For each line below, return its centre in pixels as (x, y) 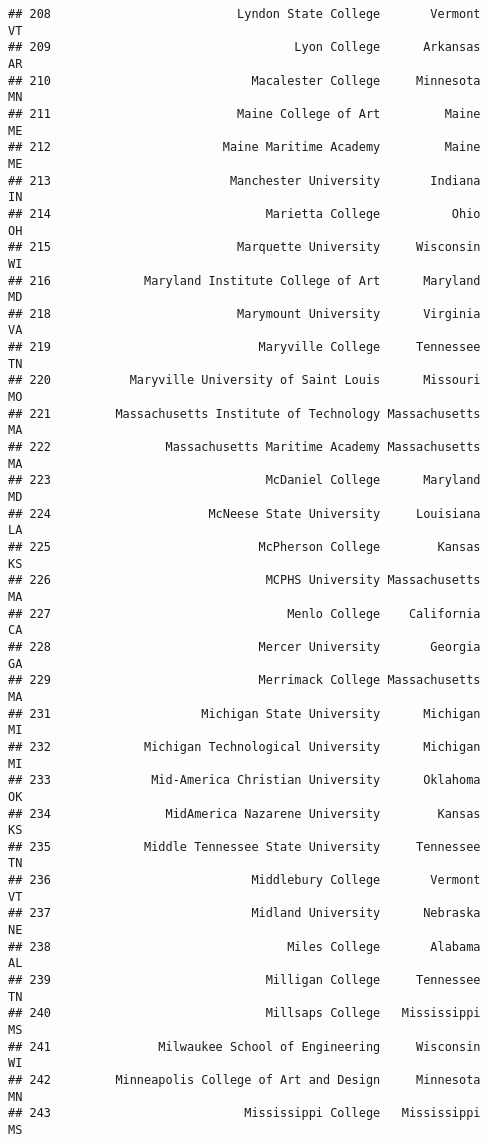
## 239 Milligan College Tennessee (244, 980)
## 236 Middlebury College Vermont (244, 880)
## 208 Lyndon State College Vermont (244, 14)
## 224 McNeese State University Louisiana (244, 513)
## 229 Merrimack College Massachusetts (244, 680)
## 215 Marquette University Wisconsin (244, 247)
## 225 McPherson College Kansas (244, 547)
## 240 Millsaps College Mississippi (244, 1013)
